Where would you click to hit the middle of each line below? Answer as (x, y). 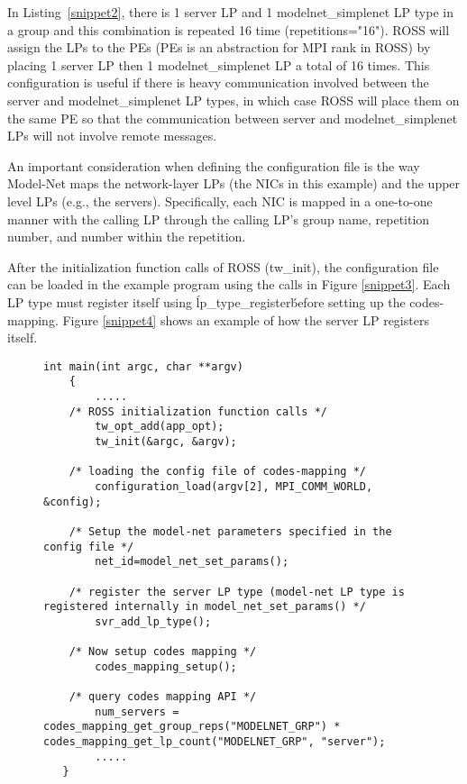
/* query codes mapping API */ (163, 697)
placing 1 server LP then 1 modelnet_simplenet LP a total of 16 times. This (219, 64)
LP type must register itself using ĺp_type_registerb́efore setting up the (206, 301)
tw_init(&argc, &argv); (166, 441)
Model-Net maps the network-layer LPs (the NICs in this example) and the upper (234, 183)
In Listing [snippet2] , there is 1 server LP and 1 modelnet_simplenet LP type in (230, 12)
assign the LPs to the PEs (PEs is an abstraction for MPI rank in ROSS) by (219, 47)
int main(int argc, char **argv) (143, 366)
